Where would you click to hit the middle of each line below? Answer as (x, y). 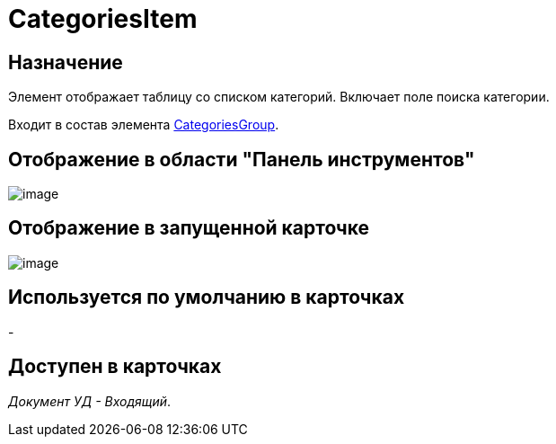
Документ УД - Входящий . (90, 401)
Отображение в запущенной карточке (189, 228)
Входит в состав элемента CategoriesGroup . (144, 125)
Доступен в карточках (115, 367)
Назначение (66, 62)
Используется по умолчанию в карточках (207, 297)
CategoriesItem (103, 19)
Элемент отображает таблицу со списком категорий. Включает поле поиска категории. (279, 97)
